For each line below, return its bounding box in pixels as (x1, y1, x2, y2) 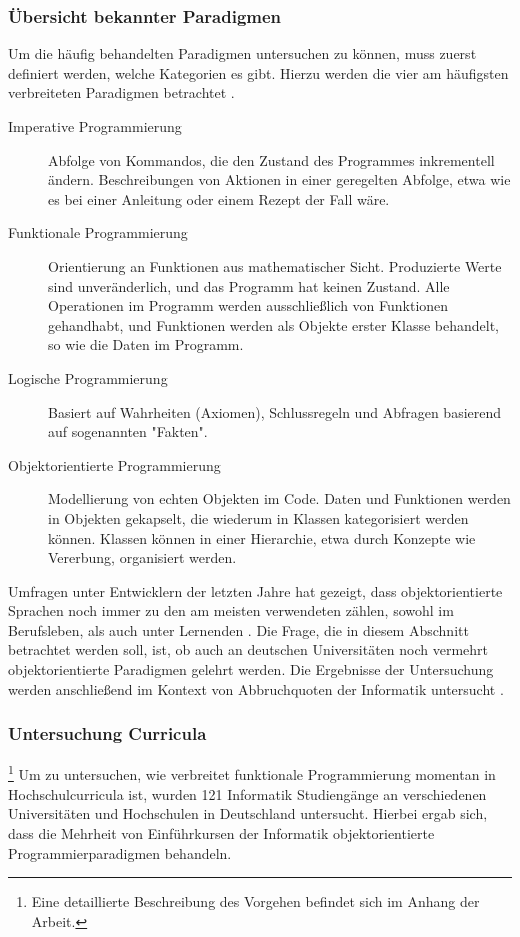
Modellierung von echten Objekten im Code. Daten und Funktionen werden (48, 488, 511, 509)
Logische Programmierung (8, 367, 168, 388)
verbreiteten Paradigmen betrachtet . (8, 82, 235, 103)
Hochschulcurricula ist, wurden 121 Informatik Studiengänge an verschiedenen (8, 783, 487, 804)
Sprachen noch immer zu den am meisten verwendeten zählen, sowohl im (8, 600, 454, 621)
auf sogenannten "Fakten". (48, 421, 208, 442)
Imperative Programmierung (8, 116, 182, 136)
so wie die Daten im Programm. (48, 334, 244, 355)
